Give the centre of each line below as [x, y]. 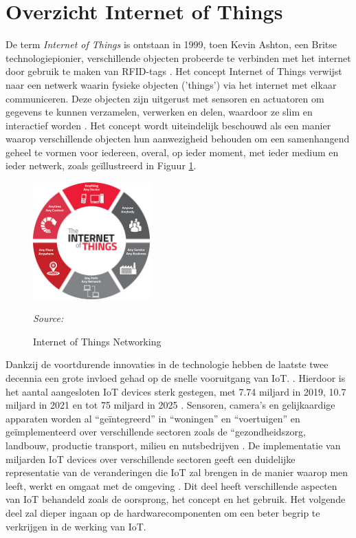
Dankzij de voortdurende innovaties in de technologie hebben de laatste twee [167, 364]
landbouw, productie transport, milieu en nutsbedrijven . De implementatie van [173, 445]
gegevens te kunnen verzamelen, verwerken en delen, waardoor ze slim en [159, 112]
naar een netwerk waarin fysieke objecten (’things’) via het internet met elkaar [171, 84]
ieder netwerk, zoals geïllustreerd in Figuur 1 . [101, 165]
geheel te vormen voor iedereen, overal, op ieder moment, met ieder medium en [172, 152]
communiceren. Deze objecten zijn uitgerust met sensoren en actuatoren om [165, 98]
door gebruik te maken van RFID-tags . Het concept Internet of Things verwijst [174, 71]
